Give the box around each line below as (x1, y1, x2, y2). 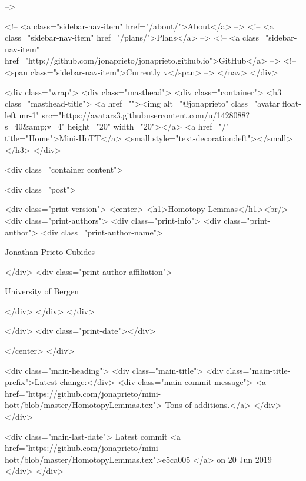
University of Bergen (5, 285, 79, 297)
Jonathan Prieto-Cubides (5, 246, 95, 258)
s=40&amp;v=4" (5, 120, 65, 132)
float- (282, 97, 301, 110)
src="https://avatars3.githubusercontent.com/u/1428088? (42, 108, 250, 121)
